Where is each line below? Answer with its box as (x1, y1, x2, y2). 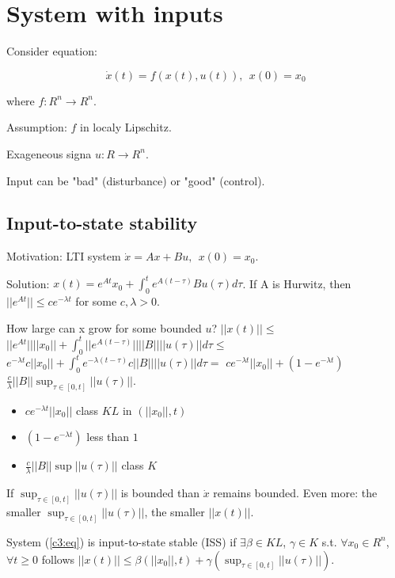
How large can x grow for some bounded (6, 319, 202, 336)
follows (41, 550, 75, 567)
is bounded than (120, 485, 199, 501)
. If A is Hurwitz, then (242, 275, 351, 291)
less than (86, 428, 130, 445)
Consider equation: (6, 43, 97, 59)
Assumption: (6, 119, 67, 135)
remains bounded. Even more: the (213, 485, 378, 501)
